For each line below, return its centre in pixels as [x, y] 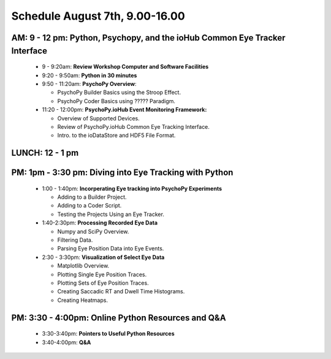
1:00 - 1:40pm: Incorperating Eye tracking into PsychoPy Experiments [132, 188]
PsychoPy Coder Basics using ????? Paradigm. [116, 101]
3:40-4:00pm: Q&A [67, 342]
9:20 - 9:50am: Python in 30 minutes [89, 75]
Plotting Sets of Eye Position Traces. [103, 283]
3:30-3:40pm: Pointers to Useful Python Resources [108, 334]
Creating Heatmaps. [83, 300]
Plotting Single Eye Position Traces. [102, 274]
